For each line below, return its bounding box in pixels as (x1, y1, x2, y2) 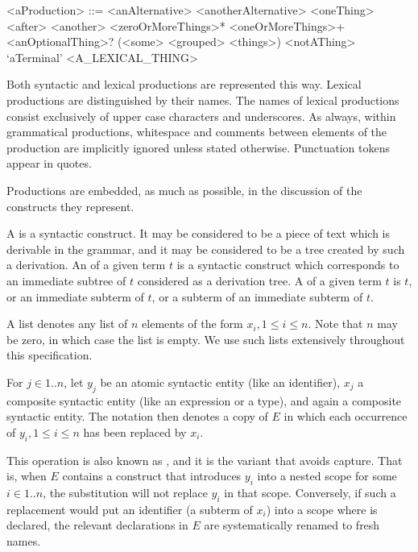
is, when (6, 467, 47, 484)
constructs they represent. (6, 197, 135, 214)
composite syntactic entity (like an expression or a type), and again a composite (6, 392, 402, 409)
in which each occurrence (283, 408, 408, 425)
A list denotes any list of (6, 315, 128, 332)
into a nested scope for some (257, 467, 397, 484)
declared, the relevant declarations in (6, 517, 188, 533)
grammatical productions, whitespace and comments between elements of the (6, 123, 387, 140)
